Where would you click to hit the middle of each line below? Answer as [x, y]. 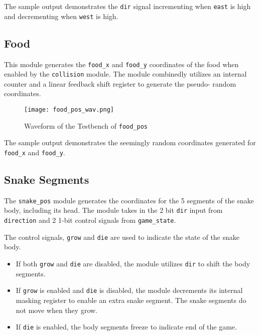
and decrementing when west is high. [61, 16]
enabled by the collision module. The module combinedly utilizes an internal [125, 74]
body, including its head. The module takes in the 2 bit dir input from [113, 210]
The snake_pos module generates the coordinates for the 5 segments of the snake [129, 200]
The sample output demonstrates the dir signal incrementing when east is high [127, 6]
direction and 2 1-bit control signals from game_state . [90, 220]
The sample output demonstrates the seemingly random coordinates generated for [130, 142]
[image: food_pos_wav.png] [69, 110]
